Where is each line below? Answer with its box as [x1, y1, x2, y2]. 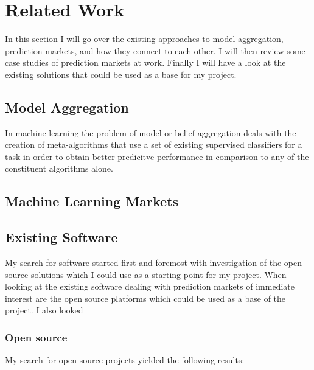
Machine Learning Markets [5, 192, 179, 211]
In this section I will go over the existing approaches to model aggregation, [5, 32, 284, 45]
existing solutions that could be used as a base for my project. [5, 68, 237, 80]
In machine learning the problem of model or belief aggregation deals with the [5, 126, 296, 139]
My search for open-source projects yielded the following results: [5, 354, 245, 366]
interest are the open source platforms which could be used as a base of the [5, 291, 286, 304]
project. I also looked [5, 304, 83, 316]
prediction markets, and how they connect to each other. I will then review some [5, 44, 305, 57]
